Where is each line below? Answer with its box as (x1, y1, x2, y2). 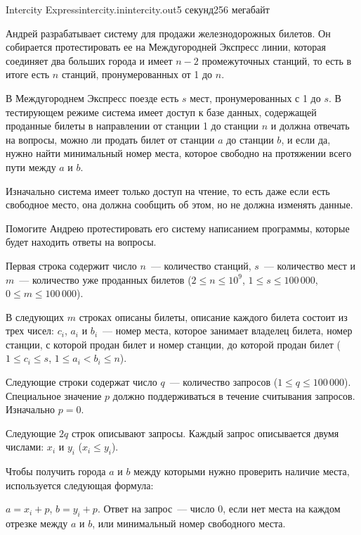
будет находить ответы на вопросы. (6, 234, 157, 249)
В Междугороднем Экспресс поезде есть (6, 90, 179, 105)
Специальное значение (6, 388, 102, 403)
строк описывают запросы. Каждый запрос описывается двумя (72, 425, 339, 440)
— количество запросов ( (169, 374, 278, 389)
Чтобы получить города (6, 464, 106, 479)
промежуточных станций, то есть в (202, 53, 352, 68)
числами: (6, 439, 44, 454)
